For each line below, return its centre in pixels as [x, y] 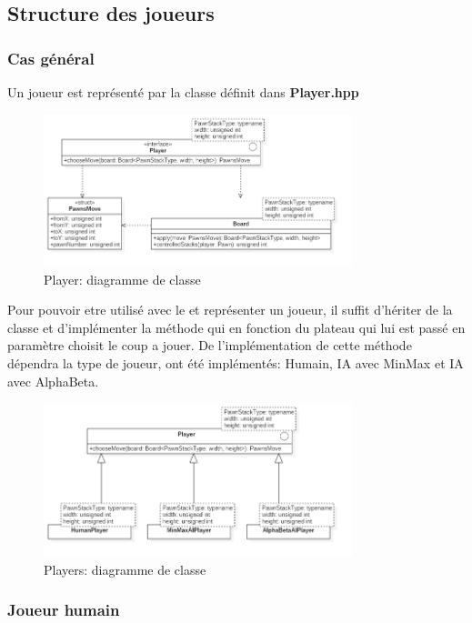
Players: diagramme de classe [125, 569]
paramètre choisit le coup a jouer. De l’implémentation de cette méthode [210, 345]
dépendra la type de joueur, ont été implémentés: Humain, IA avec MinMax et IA [236, 363]
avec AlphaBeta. [53, 381]
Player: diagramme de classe [122, 279]
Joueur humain [64, 610]
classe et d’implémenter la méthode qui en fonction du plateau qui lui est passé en [236, 327]
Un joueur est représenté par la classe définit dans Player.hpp [183, 92]
